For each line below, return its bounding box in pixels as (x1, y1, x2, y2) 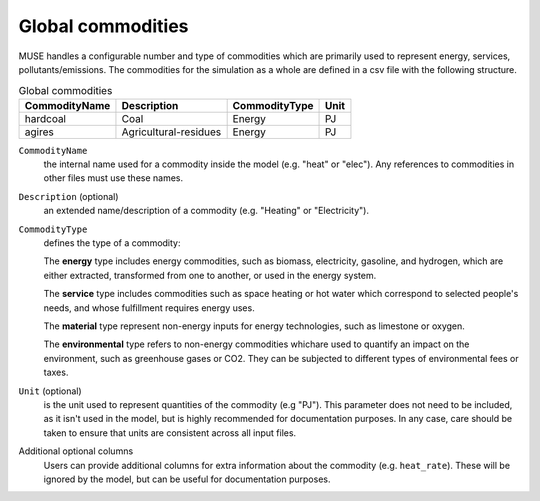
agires (24, 125, 54, 139)
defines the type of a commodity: (43, 237, 181, 249)
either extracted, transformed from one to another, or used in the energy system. (43, 269, 377, 281)
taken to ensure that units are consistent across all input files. (43, 426, 297, 439)
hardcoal (24, 111, 67, 125)
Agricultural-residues (121, 125, 222, 139)
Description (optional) (18, 190, 119, 202)
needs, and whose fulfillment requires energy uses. (43, 301, 255, 314)
